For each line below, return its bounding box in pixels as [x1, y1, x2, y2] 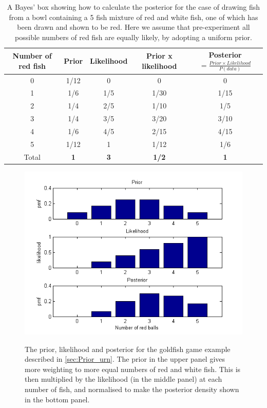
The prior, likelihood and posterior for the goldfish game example [25, 343, 231, 354]
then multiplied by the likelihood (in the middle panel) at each [25, 374, 222, 384]
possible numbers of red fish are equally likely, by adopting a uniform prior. [15, 31, 252, 42]
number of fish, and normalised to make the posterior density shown [25, 384, 239, 395]
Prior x [146, 50, 173, 61]
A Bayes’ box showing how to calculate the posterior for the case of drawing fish [7, 2, 260, 12]
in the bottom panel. [25, 394, 90, 404]
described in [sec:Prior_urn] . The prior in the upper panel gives [25, 354, 225, 364]
